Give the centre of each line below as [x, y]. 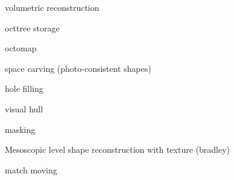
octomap [21, 48]
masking [20, 129]
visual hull [24, 108]
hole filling [24, 88]
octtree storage [32, 27]
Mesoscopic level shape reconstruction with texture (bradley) [118, 149]
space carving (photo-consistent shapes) [78, 68]
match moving [31, 169]
